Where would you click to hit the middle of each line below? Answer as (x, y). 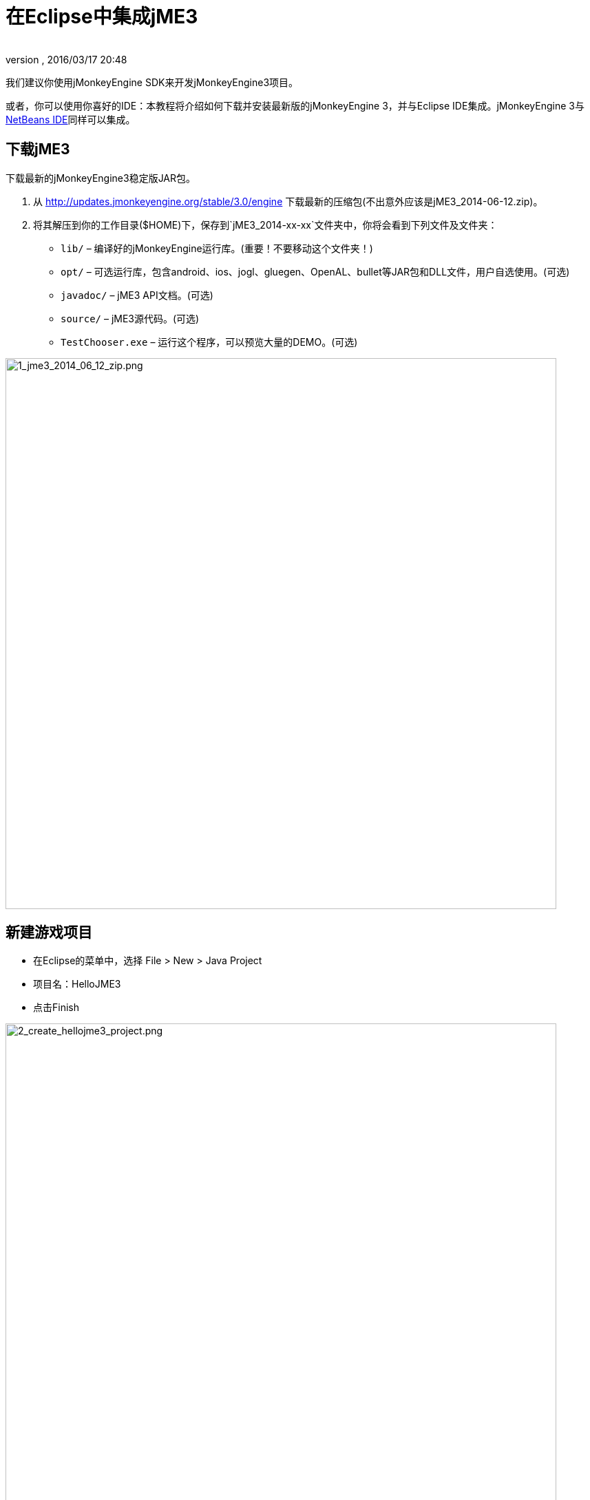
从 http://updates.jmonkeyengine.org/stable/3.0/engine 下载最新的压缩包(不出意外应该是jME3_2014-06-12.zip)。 (288, 201)
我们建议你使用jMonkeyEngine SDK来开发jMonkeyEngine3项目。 (152, 82)
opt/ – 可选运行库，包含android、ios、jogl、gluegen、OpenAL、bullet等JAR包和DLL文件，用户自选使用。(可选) (315, 271)
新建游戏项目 (49, 933)
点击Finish (56, 1008)
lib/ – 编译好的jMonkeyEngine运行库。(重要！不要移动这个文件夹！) (217, 248)
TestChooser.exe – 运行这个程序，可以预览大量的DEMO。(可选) (209, 342)
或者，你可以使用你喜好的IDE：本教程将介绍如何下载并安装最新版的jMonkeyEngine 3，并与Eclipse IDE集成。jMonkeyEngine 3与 (295, 105)
